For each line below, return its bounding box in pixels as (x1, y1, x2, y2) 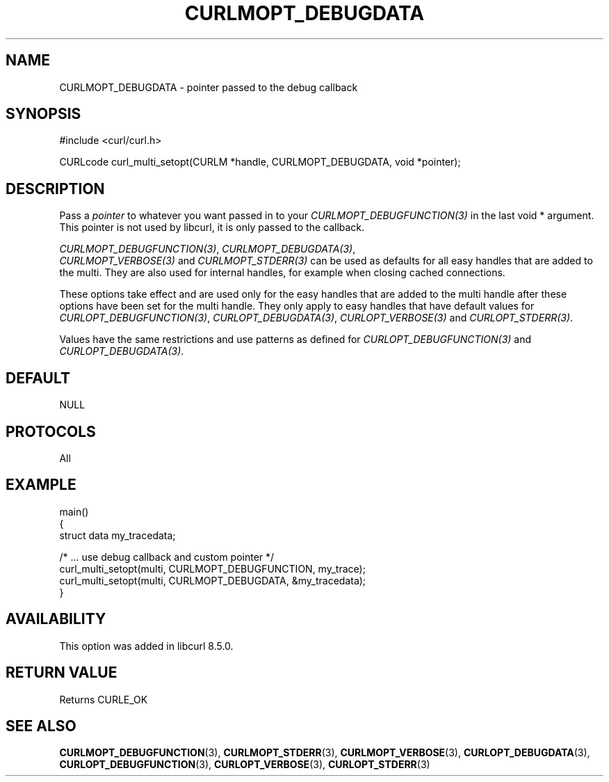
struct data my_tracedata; (59, 529, 176, 541)
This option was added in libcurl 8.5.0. (59, 639, 234, 652)
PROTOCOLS (6, 422, 96, 440)
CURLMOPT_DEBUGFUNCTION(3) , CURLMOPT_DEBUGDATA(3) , (59, 243, 356, 255)
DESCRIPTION (6, 179, 105, 198)
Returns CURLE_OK (59, 693, 148, 705)
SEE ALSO (6, 717, 76, 735)
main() (59, 505, 89, 518)
